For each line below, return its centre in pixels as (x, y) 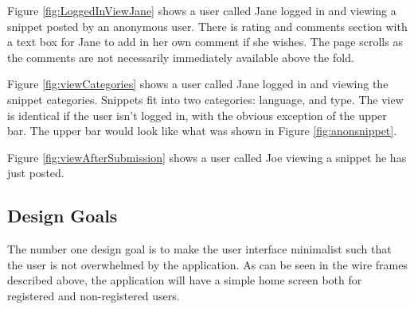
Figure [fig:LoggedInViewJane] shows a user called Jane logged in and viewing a (202, 10)
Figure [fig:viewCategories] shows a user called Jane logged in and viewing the (198, 84)
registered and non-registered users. (94, 295)
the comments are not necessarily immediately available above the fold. (181, 57)
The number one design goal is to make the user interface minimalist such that (199, 249)
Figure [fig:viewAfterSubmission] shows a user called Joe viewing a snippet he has (207, 157)
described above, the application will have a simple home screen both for (185, 280)
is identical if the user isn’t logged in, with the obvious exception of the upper (197, 115)
